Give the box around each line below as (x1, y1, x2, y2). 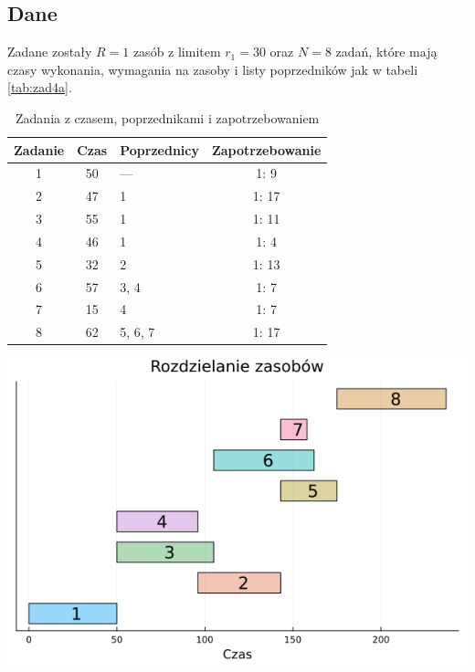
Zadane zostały (7, 42, 92, 61)
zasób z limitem (132, 42, 221, 61)
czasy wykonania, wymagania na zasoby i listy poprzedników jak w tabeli (7, 59, 418, 79)
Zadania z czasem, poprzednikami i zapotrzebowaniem (16, 108, 320, 127)
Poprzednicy (120, 140, 199, 159)
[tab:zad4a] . (7, 78, 72, 97)
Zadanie (14, 140, 65, 159)
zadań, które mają (335, 42, 438, 61)
